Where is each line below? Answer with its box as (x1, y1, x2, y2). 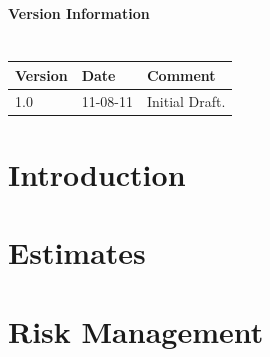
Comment (146, 64, 216, 85)
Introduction (8, 154, 186, 195)
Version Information (8, 2, 150, 23)
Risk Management (8, 310, 264, 351)
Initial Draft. (146, 90, 226, 111)
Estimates (8, 232, 146, 273)
